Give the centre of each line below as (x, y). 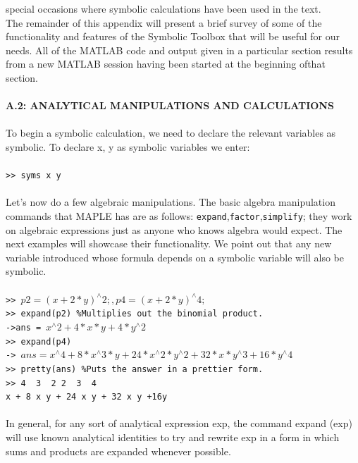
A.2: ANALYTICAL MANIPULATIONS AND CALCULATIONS (170, 105)
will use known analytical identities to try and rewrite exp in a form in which (173, 437)
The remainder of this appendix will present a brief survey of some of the (164, 22)
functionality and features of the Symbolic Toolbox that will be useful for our (173, 36)
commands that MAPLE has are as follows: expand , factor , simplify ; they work (179, 215)
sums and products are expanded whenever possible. (118, 451)
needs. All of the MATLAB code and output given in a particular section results (179, 50)
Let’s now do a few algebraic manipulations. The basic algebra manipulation (171, 202)
